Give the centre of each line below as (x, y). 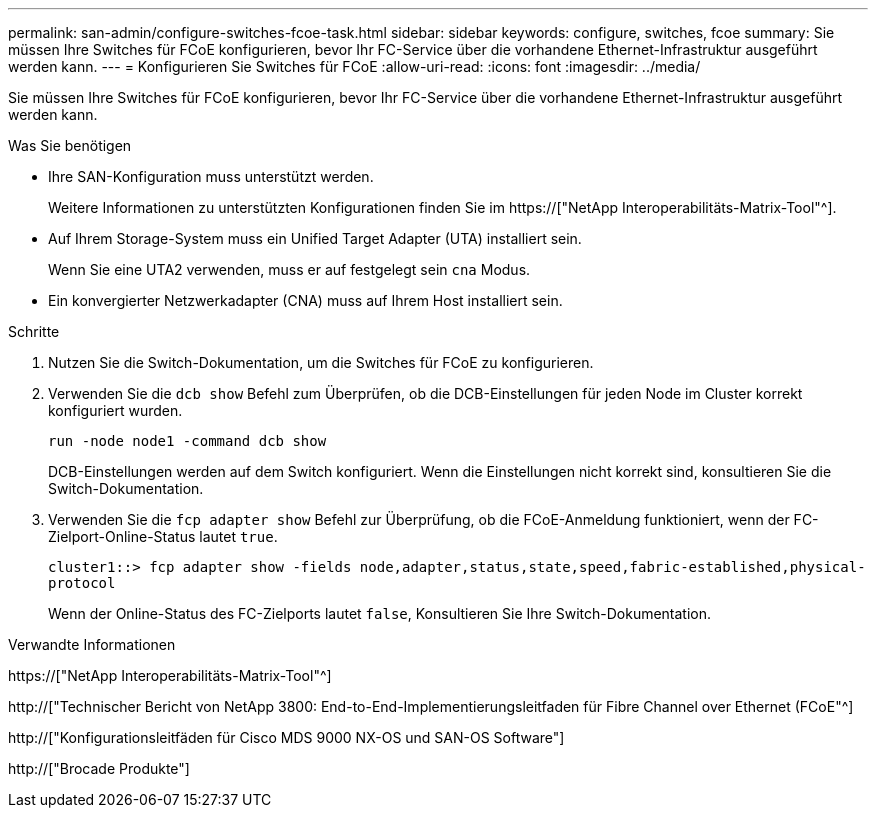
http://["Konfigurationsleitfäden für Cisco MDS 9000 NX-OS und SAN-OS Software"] (286, 737)
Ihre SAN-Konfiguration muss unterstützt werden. (211, 176)
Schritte (34, 331)
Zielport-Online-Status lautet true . (163, 536)
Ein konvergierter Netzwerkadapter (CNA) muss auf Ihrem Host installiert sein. (305, 300)
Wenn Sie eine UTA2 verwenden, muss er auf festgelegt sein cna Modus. (289, 269)
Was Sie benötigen (70, 145)
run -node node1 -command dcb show (187, 441)
